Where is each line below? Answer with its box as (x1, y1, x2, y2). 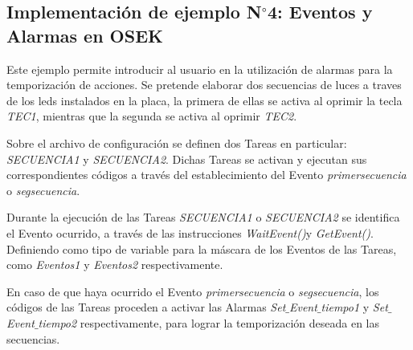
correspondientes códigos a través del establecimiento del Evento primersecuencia (6, 166, 407, 183)
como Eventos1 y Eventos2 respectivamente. (6, 256, 223, 273)
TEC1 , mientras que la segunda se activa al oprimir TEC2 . (6, 108, 297, 124)
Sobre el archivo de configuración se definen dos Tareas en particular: (6, 134, 347, 151)
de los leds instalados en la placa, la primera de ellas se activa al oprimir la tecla (6, 92, 403, 108)
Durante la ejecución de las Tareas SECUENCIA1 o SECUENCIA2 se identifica (6, 209, 400, 226)
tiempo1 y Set (321, 299, 388, 315)
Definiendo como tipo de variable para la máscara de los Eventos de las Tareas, (6, 240, 397, 257)
